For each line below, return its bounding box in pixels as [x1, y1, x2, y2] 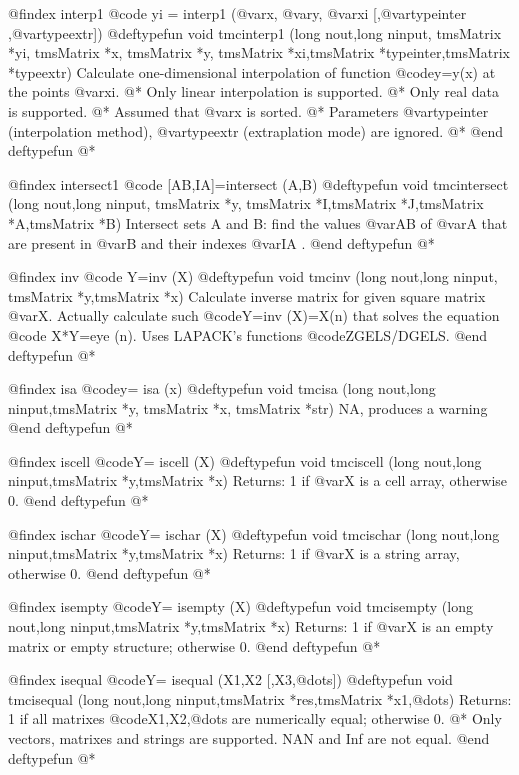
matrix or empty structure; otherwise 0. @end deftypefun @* [8, 635, 381, 656]
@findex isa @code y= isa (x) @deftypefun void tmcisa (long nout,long [8, 378, 436, 399]
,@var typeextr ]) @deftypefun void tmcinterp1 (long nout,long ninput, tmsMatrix [8, 22, 502, 43]
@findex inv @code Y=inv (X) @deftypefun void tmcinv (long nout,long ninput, [8, 266, 498, 287]
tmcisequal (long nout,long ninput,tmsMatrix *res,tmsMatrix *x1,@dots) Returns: [8, 688, 512, 709]
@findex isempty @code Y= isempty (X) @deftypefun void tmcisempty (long [8, 596, 473, 617]
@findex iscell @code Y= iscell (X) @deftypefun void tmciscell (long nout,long [8, 450, 482, 471]
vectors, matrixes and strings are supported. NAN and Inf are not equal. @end [8, 728, 490, 748]
